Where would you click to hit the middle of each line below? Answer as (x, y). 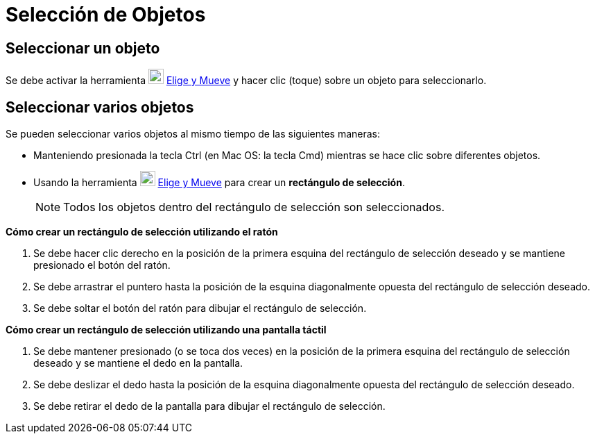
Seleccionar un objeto (83, 48)
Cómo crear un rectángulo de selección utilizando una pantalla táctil (166, 330)
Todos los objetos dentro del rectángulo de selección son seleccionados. (254, 207)
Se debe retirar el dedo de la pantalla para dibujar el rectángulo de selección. (209, 406)
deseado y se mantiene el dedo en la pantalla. (138, 363)
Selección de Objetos (106, 15)
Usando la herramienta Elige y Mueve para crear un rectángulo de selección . (219, 183)
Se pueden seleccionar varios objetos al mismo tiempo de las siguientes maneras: (193, 134)
